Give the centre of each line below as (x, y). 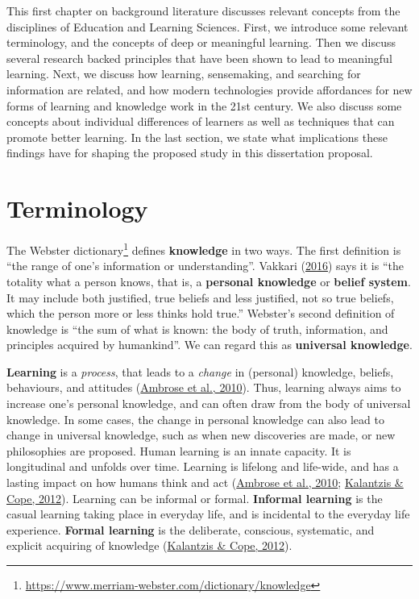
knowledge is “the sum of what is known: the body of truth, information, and (197, 329)
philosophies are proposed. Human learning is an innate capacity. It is (179, 450)
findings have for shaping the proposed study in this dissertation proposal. (190, 153)
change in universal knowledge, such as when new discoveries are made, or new (201, 435)
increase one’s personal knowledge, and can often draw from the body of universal (209, 403)
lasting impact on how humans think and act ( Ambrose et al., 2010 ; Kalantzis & (205, 483)
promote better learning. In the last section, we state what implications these (197, 137)
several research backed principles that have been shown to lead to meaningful (199, 58)
